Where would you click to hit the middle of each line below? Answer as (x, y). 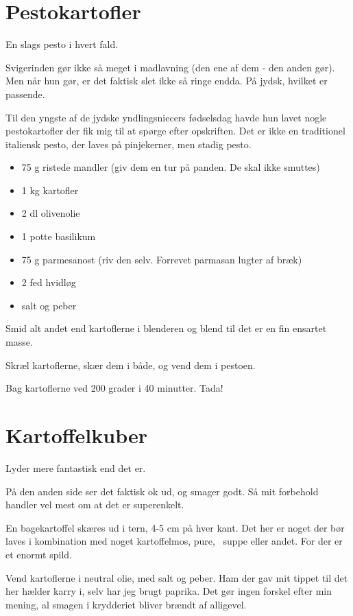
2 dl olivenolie (51, 213)
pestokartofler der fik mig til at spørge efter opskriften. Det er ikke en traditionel (175, 131)
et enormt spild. (39, 554)
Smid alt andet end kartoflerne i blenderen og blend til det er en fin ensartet (166, 328)
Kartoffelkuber (76, 435)
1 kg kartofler (50, 190)
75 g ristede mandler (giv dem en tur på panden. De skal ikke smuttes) (171, 167)
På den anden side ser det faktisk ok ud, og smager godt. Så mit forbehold (162, 491)
